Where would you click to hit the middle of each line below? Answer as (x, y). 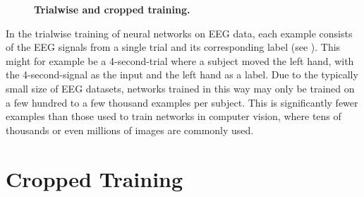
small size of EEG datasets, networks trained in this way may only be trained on (180, 88)
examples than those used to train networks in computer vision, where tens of (174, 116)
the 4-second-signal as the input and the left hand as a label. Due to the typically (182, 74)
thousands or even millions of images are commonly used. (130, 130)
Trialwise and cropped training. (112, 9)
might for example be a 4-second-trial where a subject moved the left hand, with (180, 60)
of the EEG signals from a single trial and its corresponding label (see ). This (173, 47)
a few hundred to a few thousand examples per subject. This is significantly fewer (182, 102)
